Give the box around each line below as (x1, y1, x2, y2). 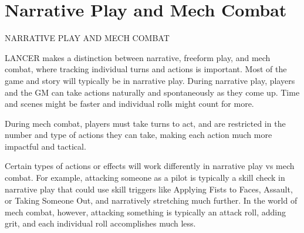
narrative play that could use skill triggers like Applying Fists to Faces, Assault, (5, 183, 293, 195)
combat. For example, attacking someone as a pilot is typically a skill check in (5, 171, 285, 184)
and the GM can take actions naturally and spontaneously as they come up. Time (5, 86, 300, 98)
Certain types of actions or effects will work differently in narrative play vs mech (5, 160, 295, 172)
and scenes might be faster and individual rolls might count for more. (5, 97, 254, 110)
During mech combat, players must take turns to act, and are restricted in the (5, 117, 286, 129)
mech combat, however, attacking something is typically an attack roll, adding (5, 205, 286, 218)
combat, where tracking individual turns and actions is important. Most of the (5, 63, 287, 75)
